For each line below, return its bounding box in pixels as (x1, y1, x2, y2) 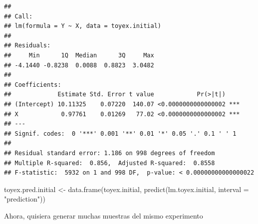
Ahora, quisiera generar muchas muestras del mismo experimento (4, 210, 203, 221)
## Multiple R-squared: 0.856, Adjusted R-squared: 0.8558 (4, 159, 215, 167)
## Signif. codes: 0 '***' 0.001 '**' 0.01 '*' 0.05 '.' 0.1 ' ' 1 (4, 130, 237, 137)
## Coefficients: (4, 81, 61, 88)
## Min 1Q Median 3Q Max (4, 51, 154, 59)
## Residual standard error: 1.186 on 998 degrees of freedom (4, 149, 215, 157)
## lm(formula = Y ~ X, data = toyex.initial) (4, 22, 161, 30)
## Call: (4, 12, 33, 20)
